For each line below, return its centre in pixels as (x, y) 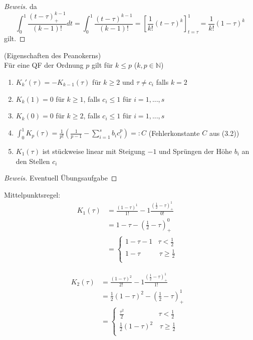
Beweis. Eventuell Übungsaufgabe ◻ (61, 178)
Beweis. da (21, 6)
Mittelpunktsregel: (32, 194)
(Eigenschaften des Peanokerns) (53, 55)
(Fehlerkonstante (174, 133)
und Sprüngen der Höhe (196, 151)
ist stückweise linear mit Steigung (94, 151)
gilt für (102, 65)
